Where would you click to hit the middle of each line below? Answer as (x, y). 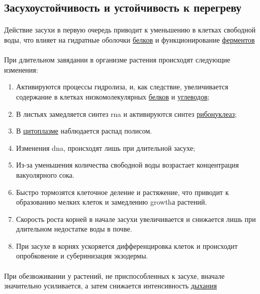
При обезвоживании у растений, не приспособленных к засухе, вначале (115, 275)
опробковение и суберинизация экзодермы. (82, 256)
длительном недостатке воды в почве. (74, 229)
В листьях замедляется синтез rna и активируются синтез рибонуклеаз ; (126, 113)
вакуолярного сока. (45, 174)
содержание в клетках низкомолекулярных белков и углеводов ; (113, 96)
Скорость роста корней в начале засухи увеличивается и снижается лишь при (136, 219)
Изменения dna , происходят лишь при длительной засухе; (106, 148)
